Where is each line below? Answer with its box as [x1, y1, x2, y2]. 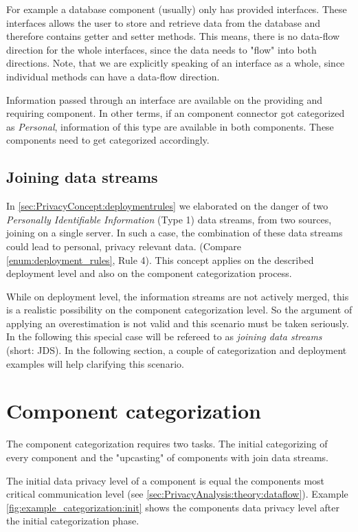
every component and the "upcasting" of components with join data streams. [6, 450, 328, 464]
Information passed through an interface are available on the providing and [6, 92, 323, 107]
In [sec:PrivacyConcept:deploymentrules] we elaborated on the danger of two [6, 199, 328, 213]
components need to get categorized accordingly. [6, 133, 210, 147]
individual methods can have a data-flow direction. [6, 69, 220, 83]
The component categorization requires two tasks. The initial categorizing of [6, 436, 328, 451]
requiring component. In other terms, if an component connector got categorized [6, 106, 345, 120]
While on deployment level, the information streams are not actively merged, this [6, 289, 349, 303]
